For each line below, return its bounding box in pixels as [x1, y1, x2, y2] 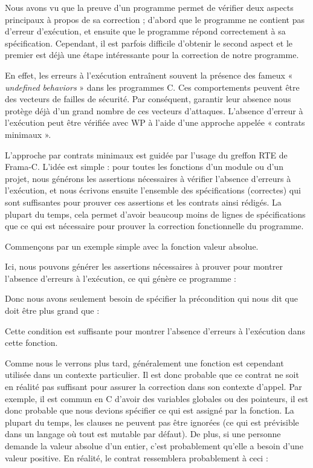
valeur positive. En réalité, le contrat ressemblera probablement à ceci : [5, 451, 268, 464]
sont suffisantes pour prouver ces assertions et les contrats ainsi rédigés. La [5, 195, 282, 208]
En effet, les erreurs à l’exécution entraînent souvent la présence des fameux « [5, 68, 293, 81]
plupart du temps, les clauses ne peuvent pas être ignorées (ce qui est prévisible [5, 415, 299, 428]
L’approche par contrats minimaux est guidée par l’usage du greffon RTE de [5, 148, 288, 161]
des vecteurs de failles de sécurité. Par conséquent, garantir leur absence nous [5, 93, 291, 105]
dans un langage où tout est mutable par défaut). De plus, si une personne [5, 427, 281, 440]
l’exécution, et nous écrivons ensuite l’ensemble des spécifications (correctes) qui [5, 184, 301, 197]
